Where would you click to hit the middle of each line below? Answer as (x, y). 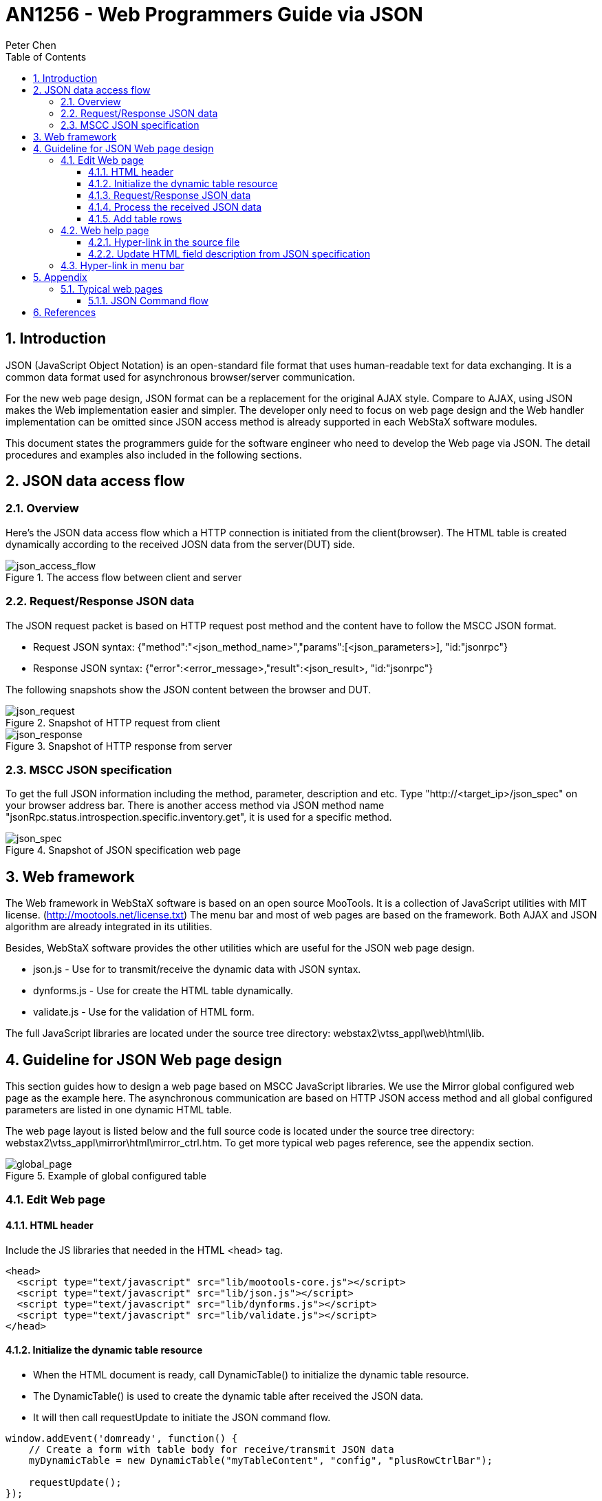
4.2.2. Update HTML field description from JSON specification (229, 253)
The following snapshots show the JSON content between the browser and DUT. (189, 689)
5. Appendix (60, 277)
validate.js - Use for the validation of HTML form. (144, 1012)
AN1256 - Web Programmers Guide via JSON (214, 14)
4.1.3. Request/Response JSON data (170, 195)
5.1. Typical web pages (112, 288)
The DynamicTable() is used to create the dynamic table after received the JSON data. (228, 1396)
